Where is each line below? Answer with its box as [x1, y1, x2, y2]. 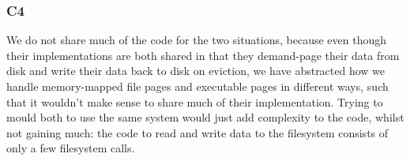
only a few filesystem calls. [6, 140, 135, 156]
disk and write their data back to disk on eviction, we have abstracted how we [6, 62, 386, 79]
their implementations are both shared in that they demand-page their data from [6, 47, 400, 63]
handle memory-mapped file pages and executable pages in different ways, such [6, 78, 389, 94]
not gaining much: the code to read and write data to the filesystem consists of [6, 124, 389, 140]
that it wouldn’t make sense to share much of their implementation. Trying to [6, 93, 383, 110]
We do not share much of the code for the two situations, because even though [6, 32, 387, 48]
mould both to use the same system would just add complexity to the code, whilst [6, 109, 404, 125]
